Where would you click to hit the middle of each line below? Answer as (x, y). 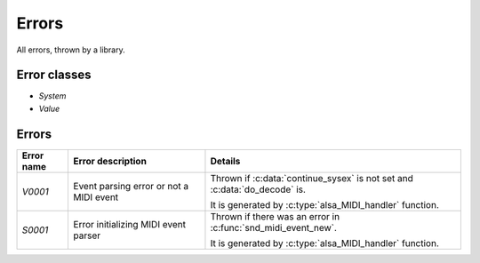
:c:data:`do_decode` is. (258, 189)
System (52, 96)
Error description (110, 161)
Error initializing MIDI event (130, 224)
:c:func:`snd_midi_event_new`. (274, 227)
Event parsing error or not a (131, 186)
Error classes (54, 75)
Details (225, 161)
